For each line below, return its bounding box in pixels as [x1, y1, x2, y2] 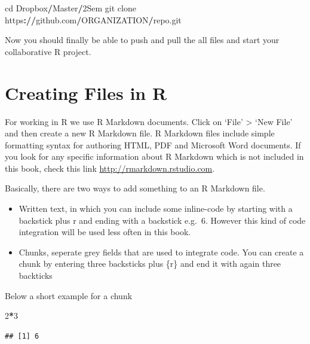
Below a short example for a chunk [5, 289, 133, 302]
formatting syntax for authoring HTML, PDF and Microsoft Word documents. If [5, 138, 301, 151]
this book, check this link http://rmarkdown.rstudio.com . [5, 162, 215, 174]
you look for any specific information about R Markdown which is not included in [5, 150, 304, 163]
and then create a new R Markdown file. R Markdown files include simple [5, 127, 275, 139]
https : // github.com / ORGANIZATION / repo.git [5, 13, 182, 26]
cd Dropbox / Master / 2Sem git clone [5, 2, 136, 14]
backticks [19, 269, 53, 282]
